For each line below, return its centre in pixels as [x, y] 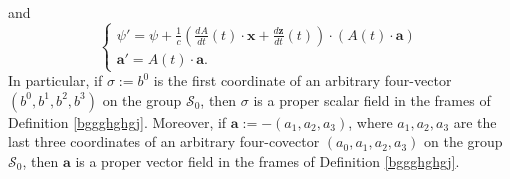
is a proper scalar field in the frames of [372, 99]
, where [370, 121]
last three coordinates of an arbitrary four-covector [164, 141]
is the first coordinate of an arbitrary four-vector [302, 80]
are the [475, 121]
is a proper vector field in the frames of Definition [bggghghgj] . [267, 160]
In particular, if [55, 80]
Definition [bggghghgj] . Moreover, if [117, 121]
